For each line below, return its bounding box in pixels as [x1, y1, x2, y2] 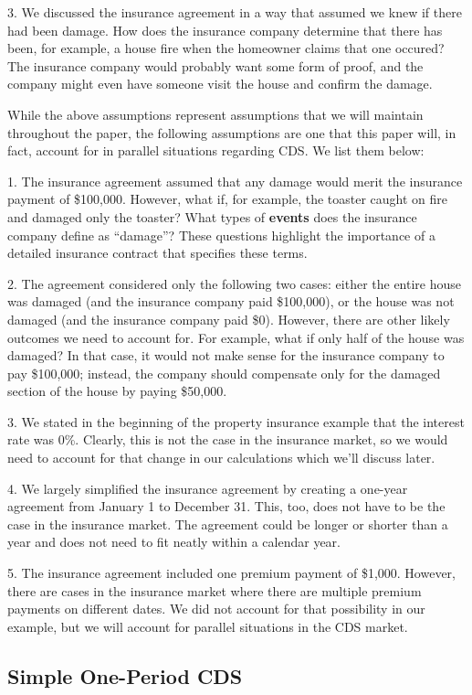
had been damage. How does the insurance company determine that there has [7, 20, 443, 39]
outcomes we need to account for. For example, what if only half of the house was [7, 327, 465, 347]
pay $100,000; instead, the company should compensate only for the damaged [7, 363, 441, 382]
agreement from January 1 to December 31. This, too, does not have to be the [7, 497, 446, 516]
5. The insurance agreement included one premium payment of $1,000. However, [7, 563, 456, 583]
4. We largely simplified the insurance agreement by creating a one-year [7, 478, 408, 497]
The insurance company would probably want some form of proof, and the [7, 56, 424, 75]
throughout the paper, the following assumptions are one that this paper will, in [7, 123, 456, 142]
